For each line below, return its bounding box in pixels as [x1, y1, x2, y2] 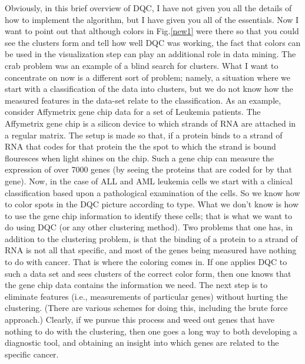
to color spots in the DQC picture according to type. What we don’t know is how [5, 198, 299, 210]
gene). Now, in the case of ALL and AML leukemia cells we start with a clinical [5, 174, 293, 187]
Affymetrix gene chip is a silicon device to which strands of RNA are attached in [5, 117, 296, 129]
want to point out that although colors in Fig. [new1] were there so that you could [5, 25, 299, 37]
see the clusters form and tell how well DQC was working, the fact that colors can [5, 36, 301, 48]
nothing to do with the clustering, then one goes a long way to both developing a [5, 325, 297, 337]
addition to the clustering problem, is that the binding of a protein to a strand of [5, 232, 298, 244]
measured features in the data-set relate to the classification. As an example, [5, 94, 281, 106]
